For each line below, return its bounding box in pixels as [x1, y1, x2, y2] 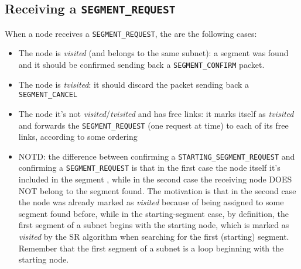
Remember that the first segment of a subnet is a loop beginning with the [18, 242, 284, 254]
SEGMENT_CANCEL [18, 91, 78, 99]
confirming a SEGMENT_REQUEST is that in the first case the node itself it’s [18, 161, 281, 174]
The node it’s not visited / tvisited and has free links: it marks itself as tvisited [18, 107, 294, 119]
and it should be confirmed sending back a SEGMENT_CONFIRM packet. [18, 58, 265, 71]
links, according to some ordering [18, 130, 138, 143]
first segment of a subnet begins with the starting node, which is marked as [18, 219, 289, 231]
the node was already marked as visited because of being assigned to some [18, 196, 284, 208]
